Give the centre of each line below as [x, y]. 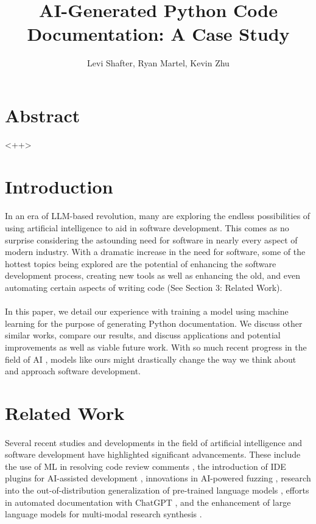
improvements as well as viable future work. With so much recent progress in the [156, 347]
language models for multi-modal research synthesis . [104, 514]
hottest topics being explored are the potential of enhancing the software [141, 263]
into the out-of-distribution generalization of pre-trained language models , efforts [157, 490]
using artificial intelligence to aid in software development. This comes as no [147, 228]
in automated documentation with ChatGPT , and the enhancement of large [148, 502]
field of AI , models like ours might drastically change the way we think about [151, 359]
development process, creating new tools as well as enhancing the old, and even [153, 275]
